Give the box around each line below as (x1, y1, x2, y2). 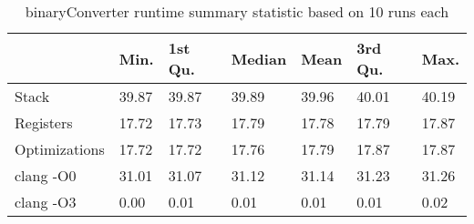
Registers (15, 112, 73, 133)
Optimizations (15, 138, 105, 159)
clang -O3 (15, 191, 77, 212)
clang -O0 (15, 165, 77, 186)
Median (231, 47, 287, 69)
